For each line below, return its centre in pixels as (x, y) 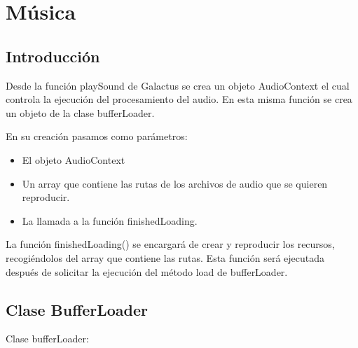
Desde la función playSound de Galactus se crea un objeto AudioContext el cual (178, 85)
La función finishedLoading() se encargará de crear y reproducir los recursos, (170, 244)
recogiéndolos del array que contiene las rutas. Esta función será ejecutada (165, 257)
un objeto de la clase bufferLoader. (80, 112)
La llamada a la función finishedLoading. (110, 220)
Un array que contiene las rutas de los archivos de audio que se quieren (175, 183)
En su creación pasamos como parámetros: (97, 136)
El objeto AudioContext (74, 159)
